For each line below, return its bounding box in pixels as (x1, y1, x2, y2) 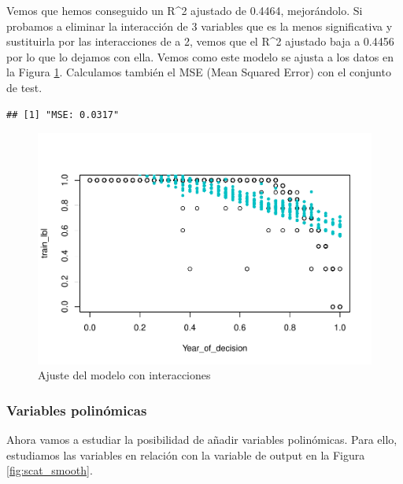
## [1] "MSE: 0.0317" (6, 109, 120, 120)
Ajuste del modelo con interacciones (38, 367, 211, 383)
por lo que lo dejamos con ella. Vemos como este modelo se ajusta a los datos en (6, 48, 394, 65)
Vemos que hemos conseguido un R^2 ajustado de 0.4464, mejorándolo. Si (6, 2, 363, 18)
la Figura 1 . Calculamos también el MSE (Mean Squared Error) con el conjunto (6, 64, 391, 80)
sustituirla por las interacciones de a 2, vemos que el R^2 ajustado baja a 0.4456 (6, 33, 394, 50)
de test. (6, 79, 43, 95)
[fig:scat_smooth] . (6, 462, 93, 478)
